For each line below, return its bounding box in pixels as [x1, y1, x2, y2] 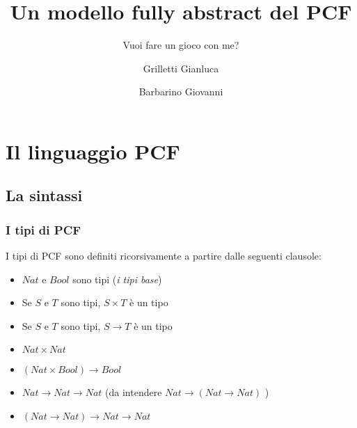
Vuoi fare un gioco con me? [122, 38, 239, 52]
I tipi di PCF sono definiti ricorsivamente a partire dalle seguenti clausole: [6, 248, 322, 263]
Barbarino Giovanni [138, 84, 223, 99]
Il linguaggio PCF [6, 136, 180, 165]
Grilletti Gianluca [143, 61, 219, 75]
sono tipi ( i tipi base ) [72, 271, 162, 286]
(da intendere [105, 385, 162, 399]
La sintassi [6, 184, 83, 206]
